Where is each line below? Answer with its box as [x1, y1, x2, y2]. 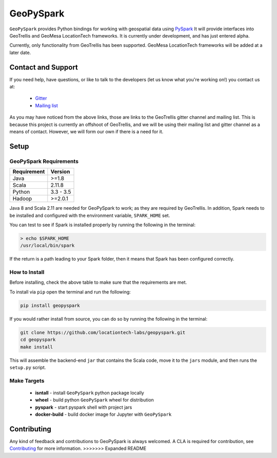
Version [50, 168, 70, 175]
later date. [9, 49, 31, 56]
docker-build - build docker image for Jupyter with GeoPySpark [35, 411, 172, 417]
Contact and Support [9, 63, 78, 71]
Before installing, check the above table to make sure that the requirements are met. [9, 279, 187, 285]
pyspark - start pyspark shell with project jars [35, 404, 132, 410]
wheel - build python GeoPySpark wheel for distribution [35, 397, 154, 403]
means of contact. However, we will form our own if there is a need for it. [9, 129, 164, 135]
